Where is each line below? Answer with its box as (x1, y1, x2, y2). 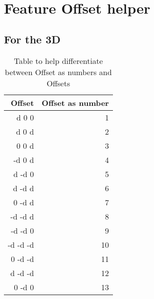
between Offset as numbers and (5, 66, 112, 78)
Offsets (46, 77, 70, 89)
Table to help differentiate (14, 55, 103, 66)
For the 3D (4, 31, 61, 46)
